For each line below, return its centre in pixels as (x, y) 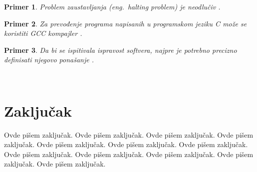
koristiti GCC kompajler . (43, 33)
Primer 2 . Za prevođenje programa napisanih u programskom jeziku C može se (126, 23)
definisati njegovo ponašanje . (49, 60)
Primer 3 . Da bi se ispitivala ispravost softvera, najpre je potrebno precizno (121, 50)
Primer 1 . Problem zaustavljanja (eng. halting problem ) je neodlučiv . (112, 6)
